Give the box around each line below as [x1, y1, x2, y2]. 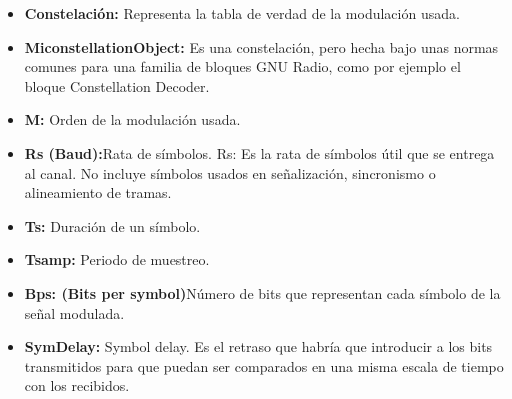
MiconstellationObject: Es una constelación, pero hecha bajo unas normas [24, 36, 499, 57]
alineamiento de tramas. [24, 182, 172, 203]
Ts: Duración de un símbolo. [24, 215, 201, 236]
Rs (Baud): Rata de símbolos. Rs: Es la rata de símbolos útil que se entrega [24, 142, 495, 163]
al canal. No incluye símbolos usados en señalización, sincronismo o [24, 162, 436, 183]
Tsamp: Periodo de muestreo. [24, 249, 210, 270]
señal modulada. [24, 302, 125, 323]
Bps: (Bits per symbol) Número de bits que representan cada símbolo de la [24, 282, 501, 303]
